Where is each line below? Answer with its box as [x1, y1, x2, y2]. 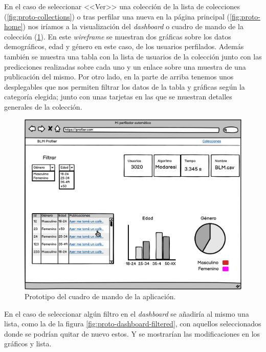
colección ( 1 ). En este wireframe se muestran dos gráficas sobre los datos [4, 31, 231, 42]
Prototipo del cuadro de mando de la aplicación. [25, 291, 176, 302]
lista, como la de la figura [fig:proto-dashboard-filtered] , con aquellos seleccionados [4, 318, 261, 329]
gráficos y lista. [4, 338, 52, 349]
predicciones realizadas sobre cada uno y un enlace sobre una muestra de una [4, 61, 246, 72]
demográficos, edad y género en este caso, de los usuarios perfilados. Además [4, 41, 244, 52]
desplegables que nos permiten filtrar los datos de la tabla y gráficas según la [4, 81, 245, 92]
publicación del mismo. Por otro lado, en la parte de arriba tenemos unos [4, 71, 234, 82]
